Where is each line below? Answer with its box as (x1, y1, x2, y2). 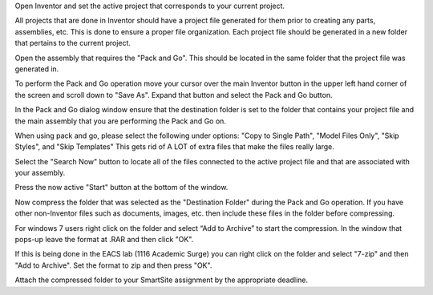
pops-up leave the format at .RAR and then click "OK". (14, 235, 194, 244)
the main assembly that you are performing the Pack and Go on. (14, 116, 226, 126)
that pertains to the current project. (14, 38, 132, 48)
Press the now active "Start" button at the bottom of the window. (14, 183, 229, 192)
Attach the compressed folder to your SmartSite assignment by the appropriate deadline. (14, 275, 309, 285)
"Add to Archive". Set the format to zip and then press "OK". (14, 261, 212, 270)
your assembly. (14, 168, 66, 178)
